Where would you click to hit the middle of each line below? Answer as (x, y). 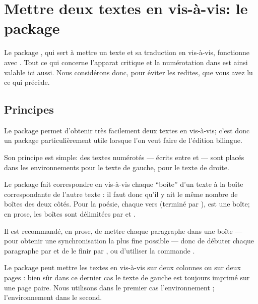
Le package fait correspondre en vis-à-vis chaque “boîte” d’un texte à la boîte (124, 184)
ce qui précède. (27, 82)
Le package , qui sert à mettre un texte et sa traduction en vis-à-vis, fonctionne (127, 52)
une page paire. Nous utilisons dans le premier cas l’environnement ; (109, 287)
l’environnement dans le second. (53, 297)
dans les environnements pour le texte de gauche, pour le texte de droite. (117, 167)
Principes (29, 109)
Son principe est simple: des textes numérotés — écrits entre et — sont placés (124, 157)
